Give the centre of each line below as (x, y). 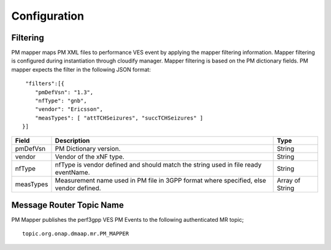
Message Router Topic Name (67, 205)
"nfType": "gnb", (61, 101)
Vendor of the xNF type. (90, 156)
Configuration (48, 16)
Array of (289, 180)
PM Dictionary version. (88, 148)
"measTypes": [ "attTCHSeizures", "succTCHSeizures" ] (119, 118)
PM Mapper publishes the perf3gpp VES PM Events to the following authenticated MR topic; (127, 220)
